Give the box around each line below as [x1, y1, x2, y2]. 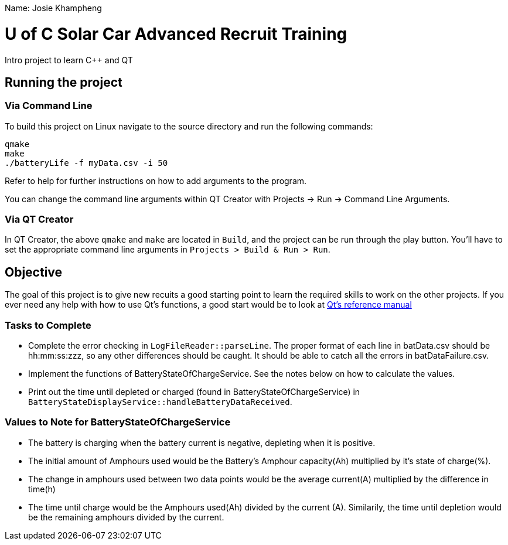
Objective [5, 264, 63, 280]
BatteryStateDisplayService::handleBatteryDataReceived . [28, 397, 292, 407]
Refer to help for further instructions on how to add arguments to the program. [5, 175, 307, 186]
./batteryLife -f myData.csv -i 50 [5, 158, 168, 168]
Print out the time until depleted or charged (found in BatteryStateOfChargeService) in [28, 387, 360, 397]
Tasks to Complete [5, 319, 91, 331]
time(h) [28, 483, 56, 494]
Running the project [5, 74, 122, 90]
